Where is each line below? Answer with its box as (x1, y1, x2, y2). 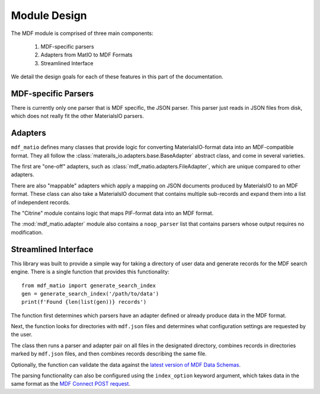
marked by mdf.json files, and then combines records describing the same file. (11, 350, 207, 357)
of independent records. (11, 199, 71, 206)
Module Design (11, 9, 87, 22)
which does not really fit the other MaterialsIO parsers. (11, 113, 145, 120)
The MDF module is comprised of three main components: (11, 30, 153, 37)
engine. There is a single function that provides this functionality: (11, 268, 170, 275)
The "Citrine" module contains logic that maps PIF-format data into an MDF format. (11, 209, 214, 217)
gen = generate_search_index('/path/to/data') (21, 290, 159, 297)
